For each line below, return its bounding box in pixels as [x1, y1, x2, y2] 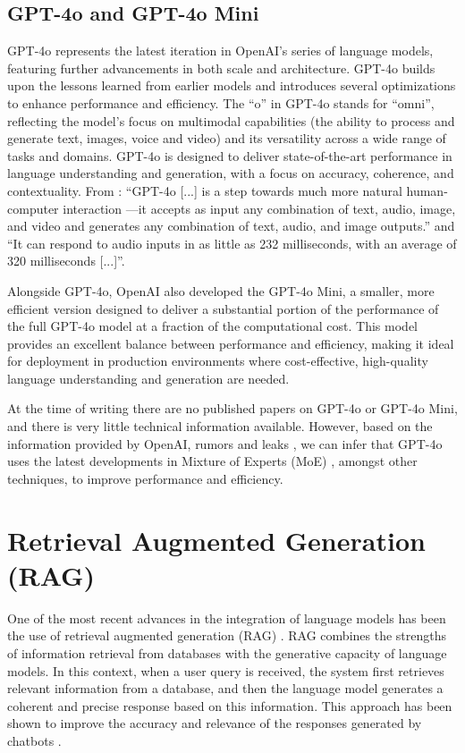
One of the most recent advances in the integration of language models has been [7, 608, 446, 627]
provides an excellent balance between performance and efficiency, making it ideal [7, 334, 454, 352]
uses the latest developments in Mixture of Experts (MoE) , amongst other [7, 452, 418, 470]
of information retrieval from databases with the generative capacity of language [7, 643, 447, 662]
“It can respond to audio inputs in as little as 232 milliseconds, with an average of [7, 233, 457, 252]
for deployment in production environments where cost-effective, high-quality [7, 351, 428, 370]
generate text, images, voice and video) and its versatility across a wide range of [7, 129, 446, 148]
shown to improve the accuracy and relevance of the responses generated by [7, 714, 422, 732]
